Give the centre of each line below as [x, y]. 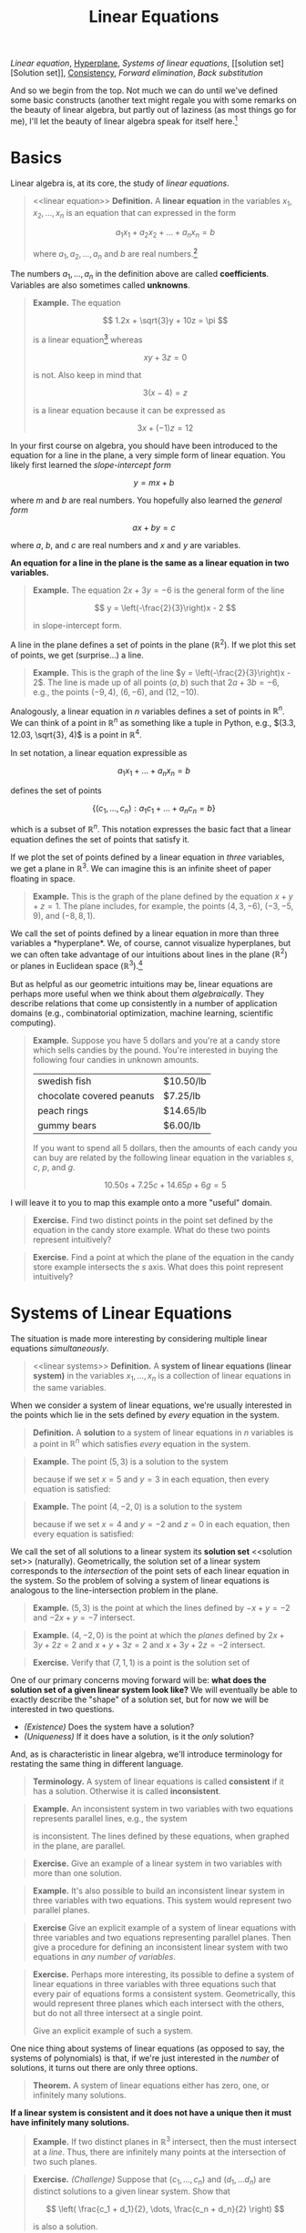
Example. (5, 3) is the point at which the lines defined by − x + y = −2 [161, 1608]
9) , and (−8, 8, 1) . [64, 915]
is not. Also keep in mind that [87, 375]
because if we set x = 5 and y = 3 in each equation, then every [151, 1479]
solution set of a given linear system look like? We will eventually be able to [154, 1690]
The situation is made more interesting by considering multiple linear [139, 1338]
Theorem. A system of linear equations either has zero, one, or [151, 2085]
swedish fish [64, 1081]
